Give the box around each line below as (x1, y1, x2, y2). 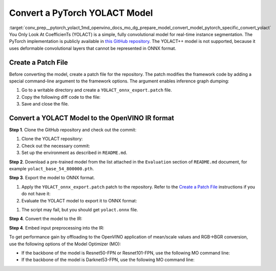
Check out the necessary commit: (21, 143, 90, 149)
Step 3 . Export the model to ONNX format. (9, 175, 95, 181)
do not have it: (21, 191, 51, 197)
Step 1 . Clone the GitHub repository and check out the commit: (9, 127, 137, 133)
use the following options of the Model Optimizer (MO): (9, 241, 121, 247)
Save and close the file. (21, 101, 69, 107)
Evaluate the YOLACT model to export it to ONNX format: (21, 197, 138, 203)
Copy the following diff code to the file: (21, 94, 101, 100)
